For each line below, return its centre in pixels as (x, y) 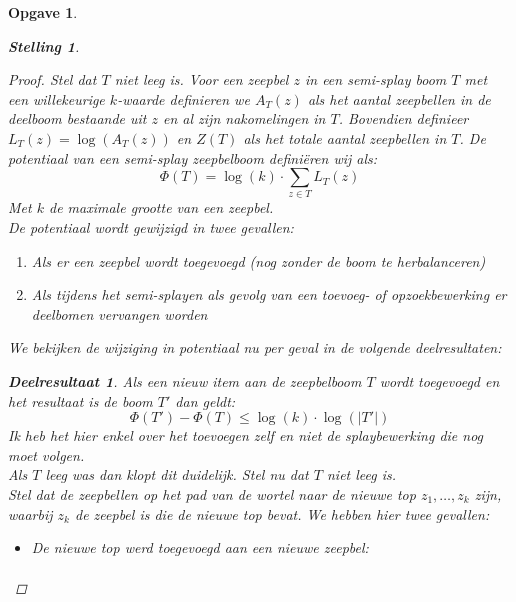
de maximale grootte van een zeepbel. (161, 207)
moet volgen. (46, 454)
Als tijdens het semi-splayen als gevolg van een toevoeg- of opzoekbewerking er (269, 294)
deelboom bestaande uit (77, 118)
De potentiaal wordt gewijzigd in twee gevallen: (151, 227)
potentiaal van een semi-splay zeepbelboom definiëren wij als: (193, 157)
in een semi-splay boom (375, 79)
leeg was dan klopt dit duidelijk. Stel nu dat (177, 474)
